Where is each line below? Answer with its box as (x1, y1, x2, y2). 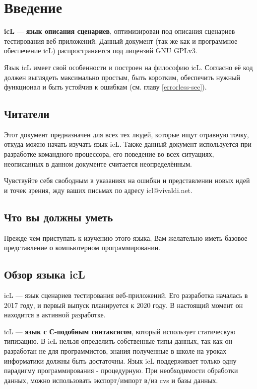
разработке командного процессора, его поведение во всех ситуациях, (4, 149, 214, 159)
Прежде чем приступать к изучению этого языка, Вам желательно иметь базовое (4, 232, 248, 243)
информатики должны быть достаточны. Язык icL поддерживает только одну (4, 355, 237, 366)
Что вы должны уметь (4, 209, 113, 224)
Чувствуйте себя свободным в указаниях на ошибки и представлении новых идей (4, 175, 250, 186)
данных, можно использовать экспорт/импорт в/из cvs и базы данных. (4, 375, 218, 385)
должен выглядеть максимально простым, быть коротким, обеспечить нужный (4, 72, 241, 82)
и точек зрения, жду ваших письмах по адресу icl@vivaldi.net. (4, 185, 193, 195)
